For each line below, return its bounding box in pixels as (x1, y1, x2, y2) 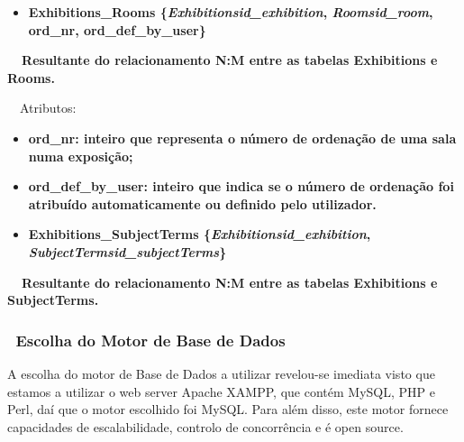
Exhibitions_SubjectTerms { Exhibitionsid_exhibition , (28, 225, 371, 244)
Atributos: (19, 98, 77, 117)
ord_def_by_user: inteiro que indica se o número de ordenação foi (28, 177, 454, 196)
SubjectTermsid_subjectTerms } (28, 242, 227, 261)
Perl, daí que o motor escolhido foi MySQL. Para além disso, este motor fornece (7, 400, 449, 419)
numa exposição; (28, 146, 133, 165)
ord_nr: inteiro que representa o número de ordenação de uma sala (28, 128, 457, 147)
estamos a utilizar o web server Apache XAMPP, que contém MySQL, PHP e (7, 382, 435, 401)
